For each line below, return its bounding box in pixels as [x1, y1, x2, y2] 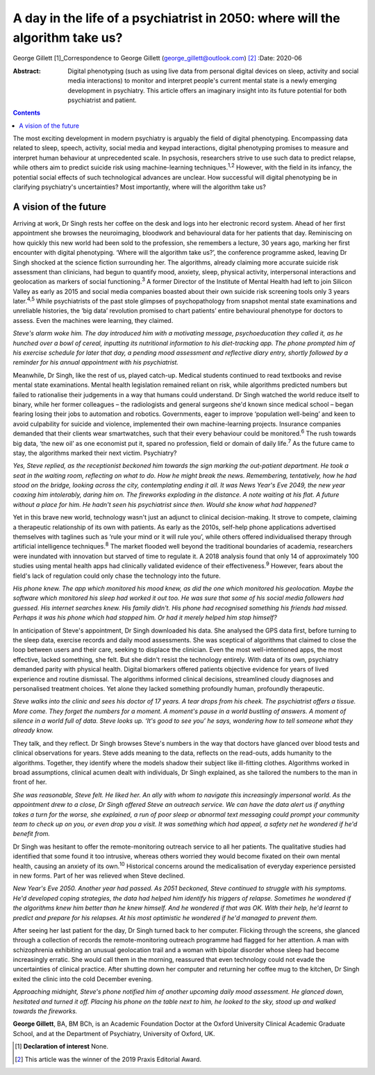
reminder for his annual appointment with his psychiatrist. [12, 358, 179, 367]
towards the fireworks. [12, 1007, 78, 1015]
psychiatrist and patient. [67, 96, 137, 104]
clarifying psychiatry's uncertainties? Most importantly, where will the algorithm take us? [12, 183, 267, 191]
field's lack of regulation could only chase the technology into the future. [12, 572, 222, 580]
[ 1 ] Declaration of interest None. [15, 1042, 109, 1051]
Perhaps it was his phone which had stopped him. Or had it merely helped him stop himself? [12, 613, 277, 622]
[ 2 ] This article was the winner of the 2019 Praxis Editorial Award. [15, 1055, 201, 1063]
